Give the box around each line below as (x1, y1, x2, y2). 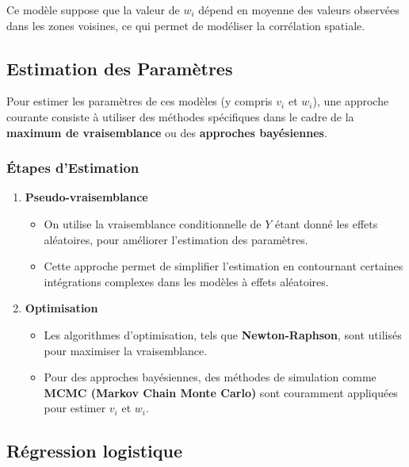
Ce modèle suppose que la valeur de (6, 2, 180, 17)
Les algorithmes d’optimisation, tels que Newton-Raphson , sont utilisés (44, 326, 402, 343)
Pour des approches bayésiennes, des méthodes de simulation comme (44, 369, 377, 385)
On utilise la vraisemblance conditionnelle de (44, 215, 262, 232)
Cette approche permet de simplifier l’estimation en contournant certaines (44, 258, 403, 274)
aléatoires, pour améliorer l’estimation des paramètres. (44, 231, 308, 247)
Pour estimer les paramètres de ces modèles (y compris (6, 93, 273, 109)
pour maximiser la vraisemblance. (44, 342, 208, 358)
